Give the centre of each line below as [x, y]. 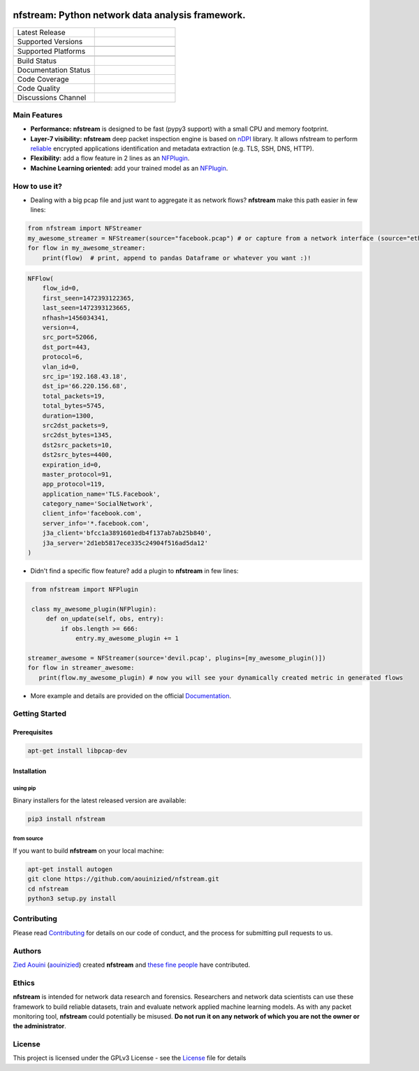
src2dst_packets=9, [76, 425]
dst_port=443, [66, 347]
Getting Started [39, 714]
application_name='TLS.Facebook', [101, 494]
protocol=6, [63, 357]
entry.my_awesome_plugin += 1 [127, 638]
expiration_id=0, [72, 464]
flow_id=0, [61, 288]
